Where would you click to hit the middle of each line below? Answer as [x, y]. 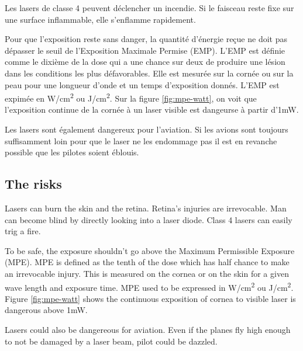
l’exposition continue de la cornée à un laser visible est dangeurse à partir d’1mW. [152, 110]
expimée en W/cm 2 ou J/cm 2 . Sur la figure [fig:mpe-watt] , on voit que [131, 97]
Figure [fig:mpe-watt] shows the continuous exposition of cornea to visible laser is [150, 298]
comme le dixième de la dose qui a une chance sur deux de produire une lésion [145, 62]
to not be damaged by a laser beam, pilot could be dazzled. [111, 341]
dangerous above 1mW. [46, 310]
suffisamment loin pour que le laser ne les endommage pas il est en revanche [141, 140]
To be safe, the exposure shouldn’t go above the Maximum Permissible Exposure [150, 250]
